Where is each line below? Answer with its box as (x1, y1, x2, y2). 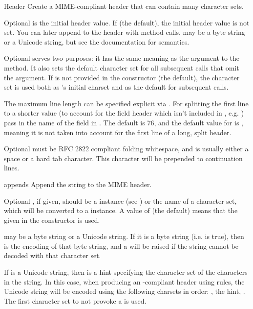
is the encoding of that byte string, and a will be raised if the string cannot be (4, 240, 238, 251)
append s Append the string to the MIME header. (4, 179, 152, 189)
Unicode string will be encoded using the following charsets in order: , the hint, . (4, 286, 245, 296)
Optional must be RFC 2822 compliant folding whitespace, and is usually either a (4, 143, 249, 154)
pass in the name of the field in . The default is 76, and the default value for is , (4, 117, 243, 127)
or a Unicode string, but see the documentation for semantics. (4, 36, 190, 47)
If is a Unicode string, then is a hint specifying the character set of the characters (4, 267, 248, 277)
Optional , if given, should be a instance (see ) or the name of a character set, (4, 195, 237, 206)
